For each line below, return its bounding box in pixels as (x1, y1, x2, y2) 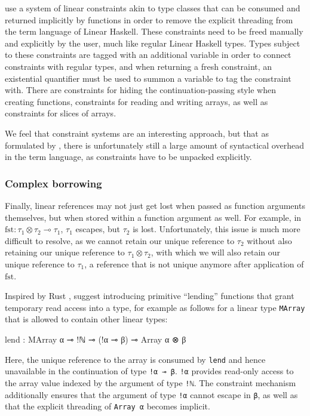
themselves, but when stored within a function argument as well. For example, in (5, 211, 302, 223)
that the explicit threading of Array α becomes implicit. (5, 400, 210, 412)
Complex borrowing (5, 175, 102, 190)
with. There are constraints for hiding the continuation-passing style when (5, 84, 277, 96)
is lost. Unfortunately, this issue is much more (133, 223, 300, 235)
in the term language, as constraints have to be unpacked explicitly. (5, 150, 252, 163)
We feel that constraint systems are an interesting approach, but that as (5, 127, 269, 139)
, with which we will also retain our (151, 246, 281, 258)
